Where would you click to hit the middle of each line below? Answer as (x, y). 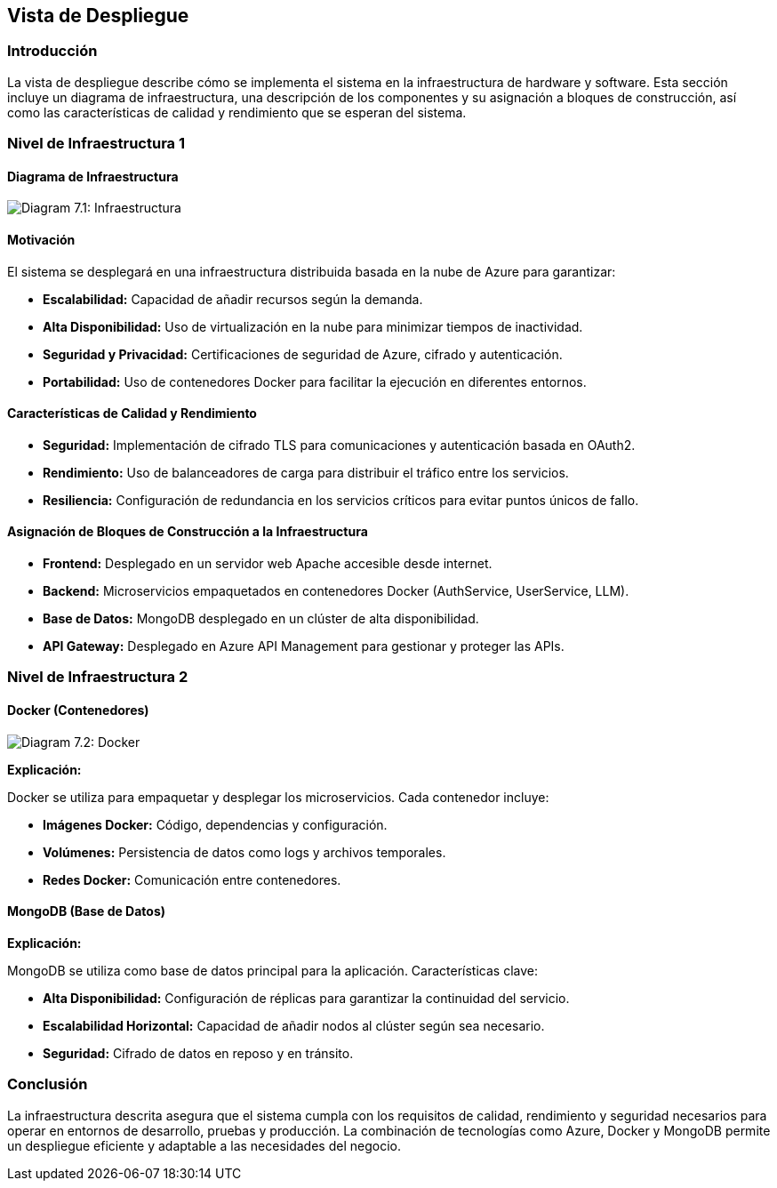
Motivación (41, 240)
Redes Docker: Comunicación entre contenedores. (192, 879)
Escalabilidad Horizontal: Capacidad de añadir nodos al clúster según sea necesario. (294, 1025)
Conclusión (48, 1084)
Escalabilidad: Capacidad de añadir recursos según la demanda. (233, 299)
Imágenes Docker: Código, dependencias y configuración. (215, 824)
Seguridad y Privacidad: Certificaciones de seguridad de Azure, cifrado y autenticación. (303, 354)
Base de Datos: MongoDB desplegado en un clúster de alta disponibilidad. (261, 619)
